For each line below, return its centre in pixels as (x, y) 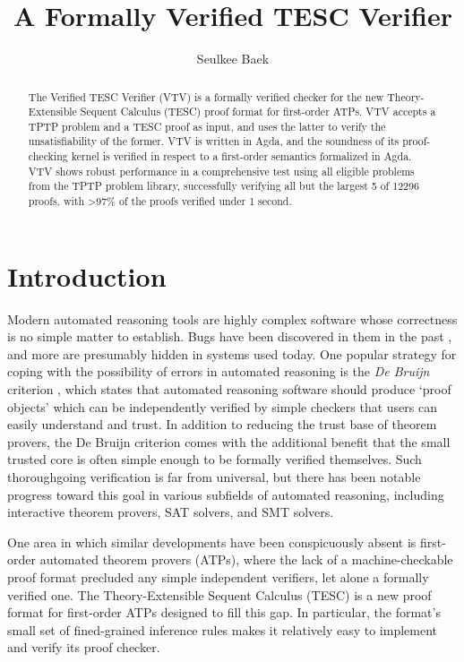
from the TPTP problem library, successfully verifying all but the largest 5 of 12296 (223, 186)
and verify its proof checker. (84, 647)
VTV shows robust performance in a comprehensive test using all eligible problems (221, 171)
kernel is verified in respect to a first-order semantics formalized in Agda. (241, 156)
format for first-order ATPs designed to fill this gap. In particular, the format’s (224, 612)
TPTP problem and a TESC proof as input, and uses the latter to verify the (207, 126)
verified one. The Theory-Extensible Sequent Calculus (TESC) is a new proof (219, 594)
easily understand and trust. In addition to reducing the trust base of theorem (222, 424)
